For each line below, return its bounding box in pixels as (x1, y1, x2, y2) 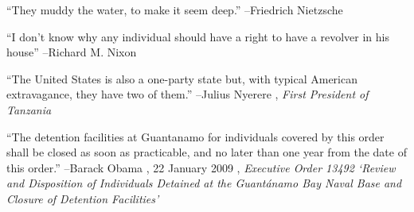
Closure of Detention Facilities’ (6, 190, 159, 206)
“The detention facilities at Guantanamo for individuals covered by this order (6, 128, 385, 145)
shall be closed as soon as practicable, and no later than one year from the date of (6, 144, 407, 160)
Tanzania (6, 101, 52, 118)
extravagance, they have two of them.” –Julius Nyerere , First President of (6, 86, 369, 102)
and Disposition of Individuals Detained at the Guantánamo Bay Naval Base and (6, 175, 402, 191)
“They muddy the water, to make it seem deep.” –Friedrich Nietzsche (6, 2, 343, 17)
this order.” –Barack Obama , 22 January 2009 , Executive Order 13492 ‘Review (6, 159, 396, 175)
